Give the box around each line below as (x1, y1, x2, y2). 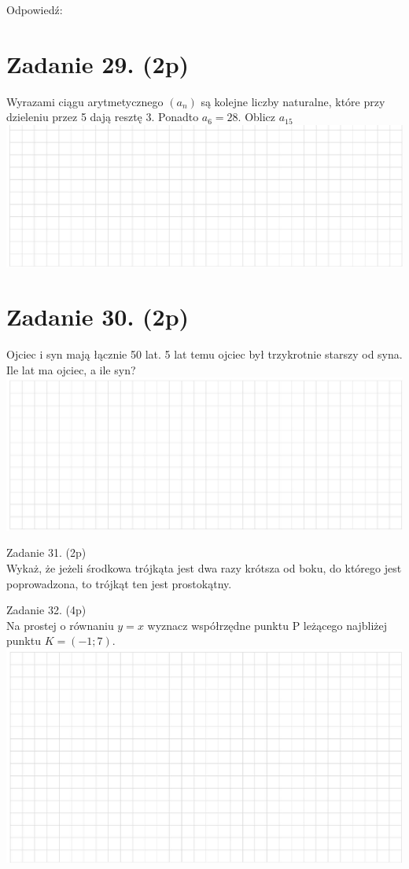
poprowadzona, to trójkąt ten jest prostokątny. (6, 575, 232, 591)
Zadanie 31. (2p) (6, 544, 87, 561)
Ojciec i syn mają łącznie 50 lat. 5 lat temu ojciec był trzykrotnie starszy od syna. (6, 346, 403, 363)
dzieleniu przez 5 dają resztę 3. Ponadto (6, 109, 199, 125)
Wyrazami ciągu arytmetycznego (6, 93, 164, 109)
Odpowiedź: (6, 2, 63, 17)
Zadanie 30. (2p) (6, 300, 190, 333)
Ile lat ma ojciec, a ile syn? (6, 361, 136, 377)
